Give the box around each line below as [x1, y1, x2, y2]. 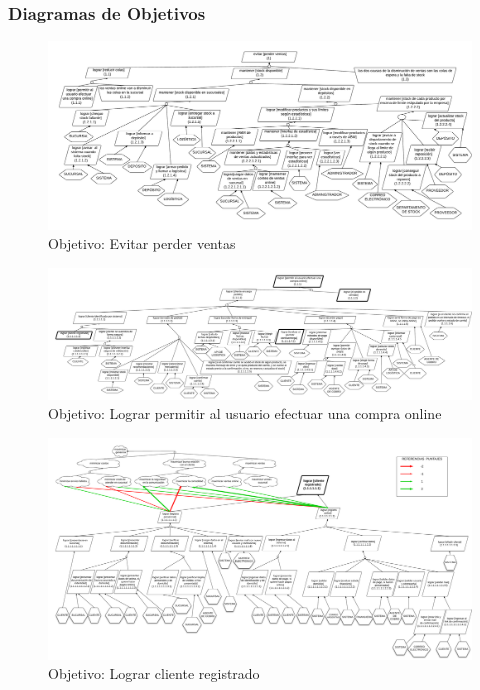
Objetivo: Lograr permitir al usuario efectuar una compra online [48, 403, 442, 424]
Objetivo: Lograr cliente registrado [48, 663, 260, 684]
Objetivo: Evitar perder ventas [48, 233, 236, 254]
